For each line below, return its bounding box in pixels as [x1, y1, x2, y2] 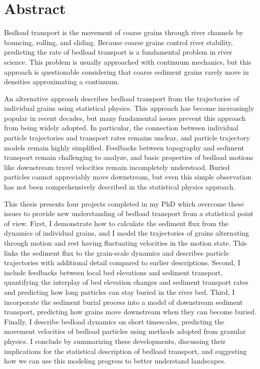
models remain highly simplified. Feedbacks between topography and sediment [4, 142, 244, 152]
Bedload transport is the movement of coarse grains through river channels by [4, 27, 243, 38]
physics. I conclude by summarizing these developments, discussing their [4, 335, 226, 346]
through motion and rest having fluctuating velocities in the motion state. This [4, 238, 247, 248]
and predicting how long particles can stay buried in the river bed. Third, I [4, 286, 235, 297]
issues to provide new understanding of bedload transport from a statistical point [4, 208, 253, 219]
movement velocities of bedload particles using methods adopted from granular [4, 326, 246, 336]
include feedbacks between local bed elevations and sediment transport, [4, 267, 223, 277]
